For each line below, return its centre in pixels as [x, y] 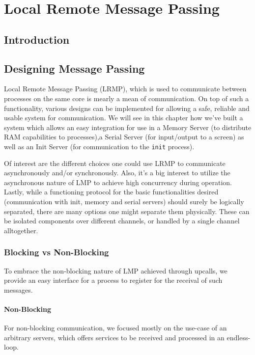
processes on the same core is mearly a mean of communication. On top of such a [127, 98]
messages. [18, 289]
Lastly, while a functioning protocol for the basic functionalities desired [111, 192]
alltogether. [21, 230]
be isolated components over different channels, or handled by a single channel [122, 221]
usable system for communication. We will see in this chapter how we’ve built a [124, 118]
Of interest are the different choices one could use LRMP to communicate [115, 163]
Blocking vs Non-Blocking [57, 252]
